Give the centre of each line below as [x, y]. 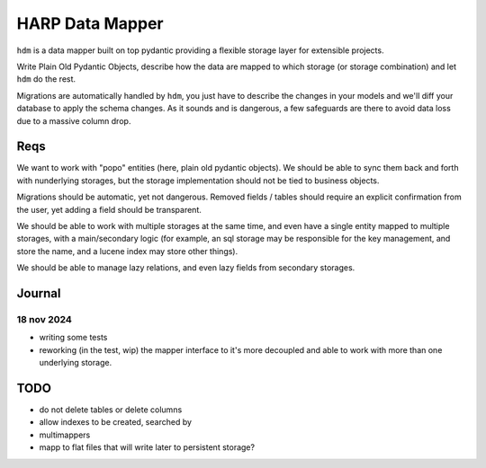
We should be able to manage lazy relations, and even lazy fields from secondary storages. [186, 268]
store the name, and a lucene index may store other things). [127, 251]
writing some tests [73, 338]
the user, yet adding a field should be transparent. [109, 209]
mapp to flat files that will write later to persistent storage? [147, 447]
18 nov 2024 [44, 319]
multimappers [65, 435]
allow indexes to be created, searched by [116, 422]
